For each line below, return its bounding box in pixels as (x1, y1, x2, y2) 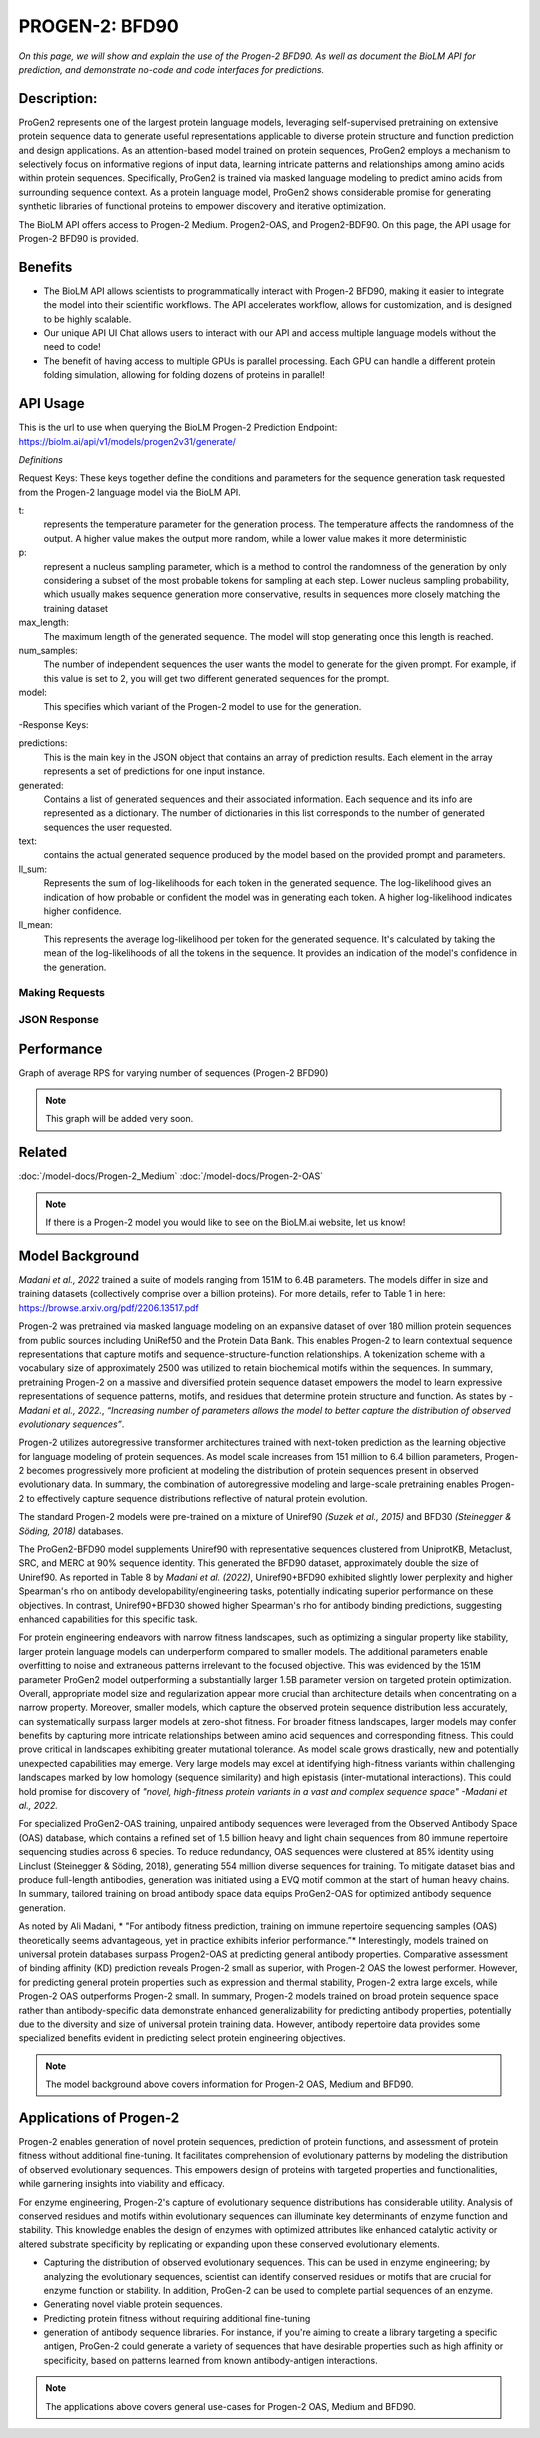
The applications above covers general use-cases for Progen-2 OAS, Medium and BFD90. (45, 2400, 417, 2412)
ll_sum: (18, 863, 48, 875)
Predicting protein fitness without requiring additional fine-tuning (43, 2312, 311, 2324)
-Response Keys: (18, 718, 89, 730)
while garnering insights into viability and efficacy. (18, 2178, 225, 2190)
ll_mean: (18, 919, 54, 931)
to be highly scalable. (43, 313, 132, 325)
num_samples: (18, 644, 79, 656)
